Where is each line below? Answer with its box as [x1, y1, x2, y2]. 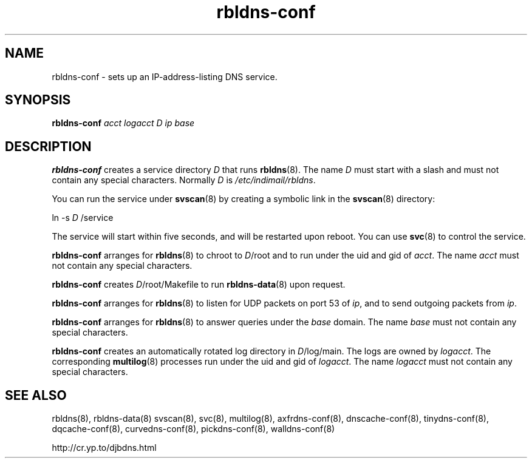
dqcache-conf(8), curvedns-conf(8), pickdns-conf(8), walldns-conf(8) [52, 424, 335, 434]
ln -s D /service [52, 212, 114, 223]
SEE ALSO [5, 387, 67, 403]
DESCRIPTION [5, 138, 92, 154]
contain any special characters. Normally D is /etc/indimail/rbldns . [52, 175, 316, 186]
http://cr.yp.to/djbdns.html [52, 442, 157, 453]
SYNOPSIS [5, 92, 71, 108]
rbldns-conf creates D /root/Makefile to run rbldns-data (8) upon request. [52, 279, 346, 290]
